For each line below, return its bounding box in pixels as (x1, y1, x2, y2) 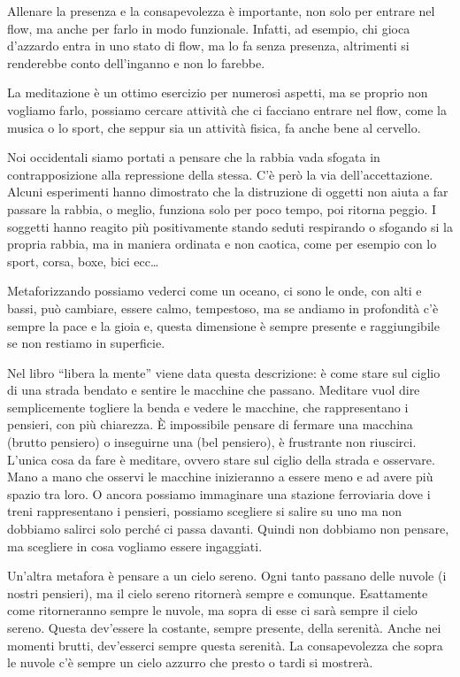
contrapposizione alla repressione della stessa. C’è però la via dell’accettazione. (7, 165, 433, 183)
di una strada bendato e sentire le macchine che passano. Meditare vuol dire (7, 381, 420, 399)
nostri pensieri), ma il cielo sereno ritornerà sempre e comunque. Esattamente (7, 583, 428, 602)
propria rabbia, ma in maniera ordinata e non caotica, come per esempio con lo (7, 235, 437, 253)
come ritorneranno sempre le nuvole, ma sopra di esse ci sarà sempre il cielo (7, 601, 418, 619)
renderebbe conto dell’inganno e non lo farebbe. (7, 53, 265, 72)
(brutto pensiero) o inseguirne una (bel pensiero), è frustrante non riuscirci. (7, 433, 417, 451)
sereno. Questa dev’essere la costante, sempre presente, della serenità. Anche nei (7, 619, 441, 636)
